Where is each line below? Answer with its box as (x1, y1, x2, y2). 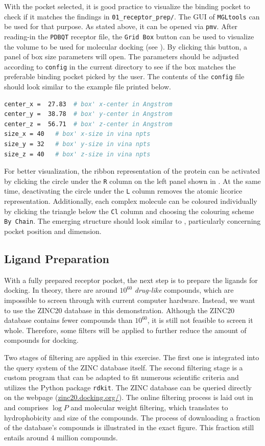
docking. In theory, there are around (4, 285, 117, 295)
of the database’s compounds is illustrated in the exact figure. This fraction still (4, 422, 254, 433)
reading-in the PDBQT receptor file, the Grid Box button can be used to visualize (4, 31, 254, 41)
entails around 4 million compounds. (4, 432, 118, 442)
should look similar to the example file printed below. (4, 81, 171, 92)
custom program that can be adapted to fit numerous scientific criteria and (4, 372, 239, 383)
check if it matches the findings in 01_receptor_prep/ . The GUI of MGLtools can (4, 11, 260, 21)
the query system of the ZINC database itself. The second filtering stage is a (4, 362, 243, 372)
